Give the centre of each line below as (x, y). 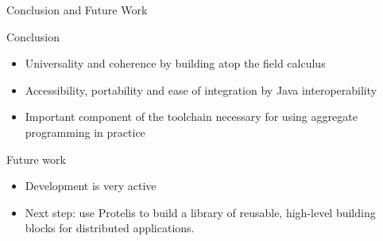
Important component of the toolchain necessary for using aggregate (191, 117)
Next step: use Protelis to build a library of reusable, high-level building (200, 212)
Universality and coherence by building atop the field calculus (175, 63)
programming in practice (85, 132)
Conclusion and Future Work (77, 10)
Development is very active (91, 186)
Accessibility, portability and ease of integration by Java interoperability (201, 89)
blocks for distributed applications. (110, 228)
